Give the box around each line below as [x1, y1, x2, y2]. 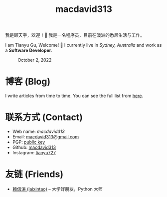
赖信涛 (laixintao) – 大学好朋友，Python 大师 [12, 186, 103, 192]
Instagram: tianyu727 [12, 150, 56, 156]
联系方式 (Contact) [5, 112, 83, 123]
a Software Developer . [5, 47, 52, 53]
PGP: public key [12, 139, 45, 145]
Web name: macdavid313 [12, 128, 65, 135]
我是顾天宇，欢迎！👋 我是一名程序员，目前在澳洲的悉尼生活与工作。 [5, 32, 145, 38]
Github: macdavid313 [12, 144, 56, 150]
